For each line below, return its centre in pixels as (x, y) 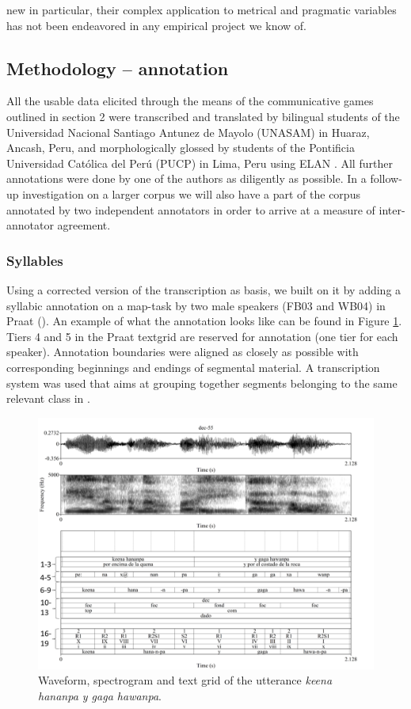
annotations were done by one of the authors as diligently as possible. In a (186, 178)
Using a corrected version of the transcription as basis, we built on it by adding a (204, 289)
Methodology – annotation (118, 68)
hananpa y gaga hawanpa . (100, 695)
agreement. (84, 225)
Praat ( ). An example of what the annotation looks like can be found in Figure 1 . (204, 321)
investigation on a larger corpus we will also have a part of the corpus (191, 193)
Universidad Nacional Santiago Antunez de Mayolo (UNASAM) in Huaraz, (188, 132)
